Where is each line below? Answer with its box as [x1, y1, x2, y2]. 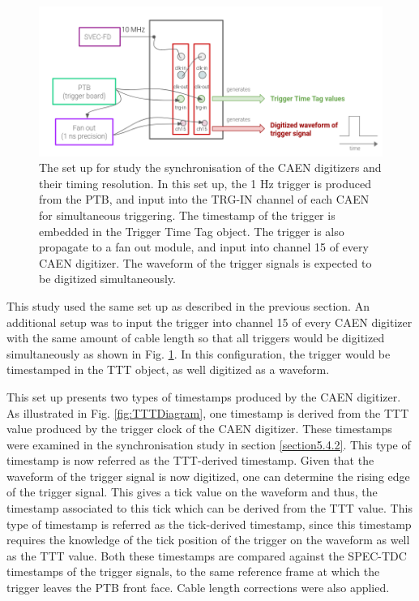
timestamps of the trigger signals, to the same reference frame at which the [6, 563, 380, 580]
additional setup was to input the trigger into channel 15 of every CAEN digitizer [6, 313, 413, 330]
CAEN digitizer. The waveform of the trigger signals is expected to [39, 254, 372, 271]
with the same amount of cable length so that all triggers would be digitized [6, 329, 385, 346]
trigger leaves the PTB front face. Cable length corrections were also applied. [6, 579, 390, 596]
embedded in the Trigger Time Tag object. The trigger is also [39, 222, 344, 239]
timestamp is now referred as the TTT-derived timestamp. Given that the [6, 452, 374, 469]
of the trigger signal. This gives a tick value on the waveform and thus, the [6, 483, 378, 500]
